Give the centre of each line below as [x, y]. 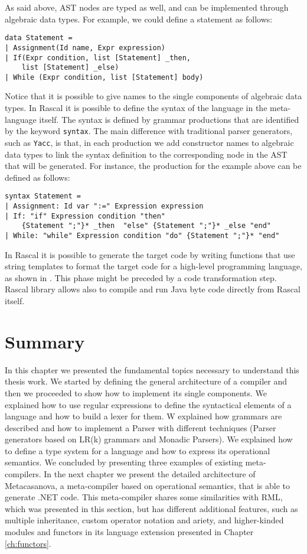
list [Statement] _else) [70, 68]
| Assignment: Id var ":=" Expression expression [104, 206]
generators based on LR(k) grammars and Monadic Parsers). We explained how [149, 439]
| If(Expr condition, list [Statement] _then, [98, 58]
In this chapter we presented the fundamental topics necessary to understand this [152, 369]
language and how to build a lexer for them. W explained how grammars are [143, 416]
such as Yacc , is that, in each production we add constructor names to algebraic [149, 142]
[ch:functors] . [28, 543]
